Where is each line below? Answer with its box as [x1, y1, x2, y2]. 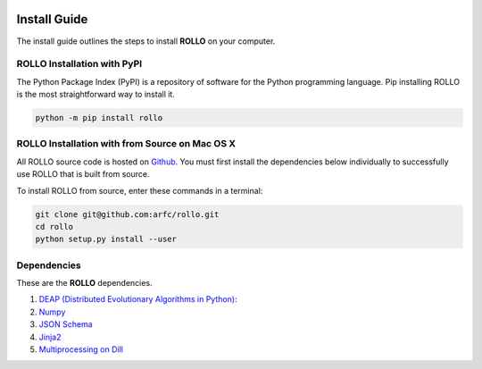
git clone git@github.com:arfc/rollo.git [35, 209, 220, 219]
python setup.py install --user [35, 234, 178, 245]
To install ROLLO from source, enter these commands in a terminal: [16, 185, 263, 196]
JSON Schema [38, 319, 93, 330]
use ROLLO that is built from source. [16, 169, 150, 180]
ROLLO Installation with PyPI [16, 58, 143, 71]
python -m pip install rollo [35, 113, 163, 123]
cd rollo [35, 222, 74, 231]
